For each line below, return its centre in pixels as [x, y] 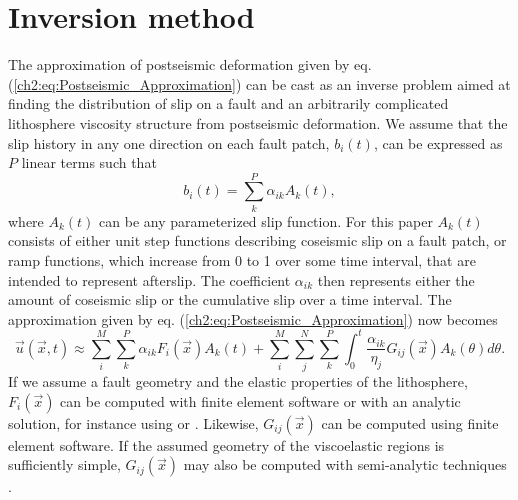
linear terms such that [89, 162]
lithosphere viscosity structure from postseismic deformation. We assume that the [258, 122]
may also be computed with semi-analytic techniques [345, 464]
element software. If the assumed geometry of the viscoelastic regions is [226, 444]
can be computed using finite [410, 422]
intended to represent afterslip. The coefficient [149, 279]
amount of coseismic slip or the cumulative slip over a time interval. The [230, 299]
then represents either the [396, 279]
